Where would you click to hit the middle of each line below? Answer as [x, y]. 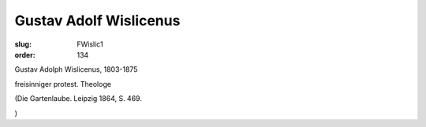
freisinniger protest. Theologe [63, 84]
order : [25, 54]
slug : [23, 44]
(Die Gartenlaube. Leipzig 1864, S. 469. [78, 99]
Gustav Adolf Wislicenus [97, 21]
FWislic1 [90, 44]
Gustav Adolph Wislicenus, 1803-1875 [76, 69]
